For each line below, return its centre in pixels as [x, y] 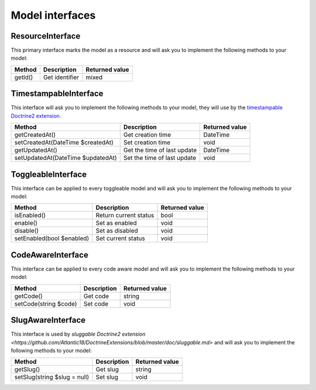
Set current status [121, 238]
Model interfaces [53, 15]
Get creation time [147, 135]
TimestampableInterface [57, 94]
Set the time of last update [160, 158]
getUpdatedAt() [36, 150]
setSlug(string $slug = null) [52, 377]
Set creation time [147, 142]
